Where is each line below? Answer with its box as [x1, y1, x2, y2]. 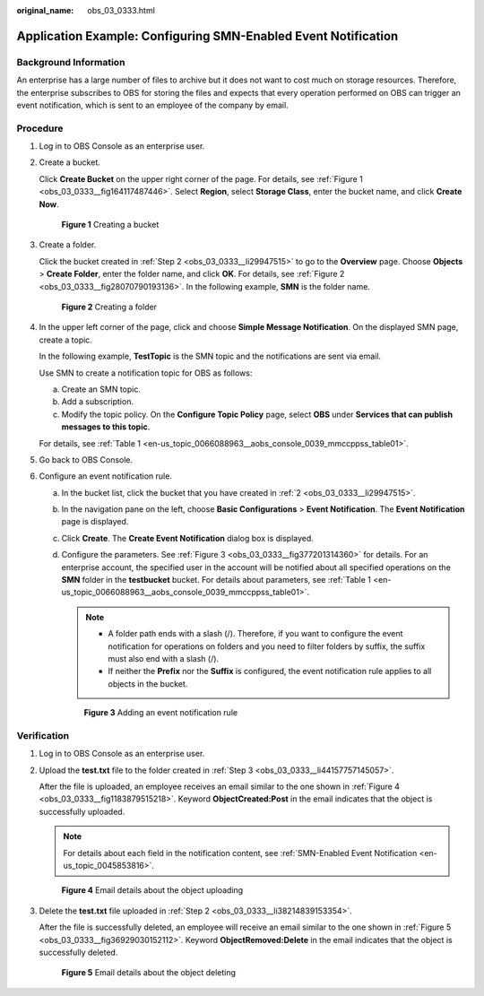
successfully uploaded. [39, 806, 125, 817]
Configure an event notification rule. [39, 471, 172, 481]
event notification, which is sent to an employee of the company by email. [16, 100, 289, 110]
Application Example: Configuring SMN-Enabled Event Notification [16, 28, 399, 44]
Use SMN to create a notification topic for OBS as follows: [39, 368, 253, 378]
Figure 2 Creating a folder [61, 301, 157, 312]
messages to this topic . [61, 421, 151, 432]
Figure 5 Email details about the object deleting [61, 967, 237, 978]
